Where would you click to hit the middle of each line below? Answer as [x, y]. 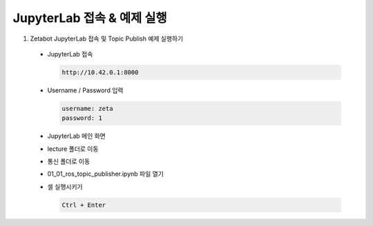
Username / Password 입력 [85, 90]
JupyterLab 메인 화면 [77, 136]
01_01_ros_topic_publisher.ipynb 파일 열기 [105, 174]
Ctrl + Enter [84, 205]
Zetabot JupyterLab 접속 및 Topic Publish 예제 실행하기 [107, 39]
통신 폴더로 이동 [69, 161]
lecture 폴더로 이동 [73, 149]
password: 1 [82, 118]
